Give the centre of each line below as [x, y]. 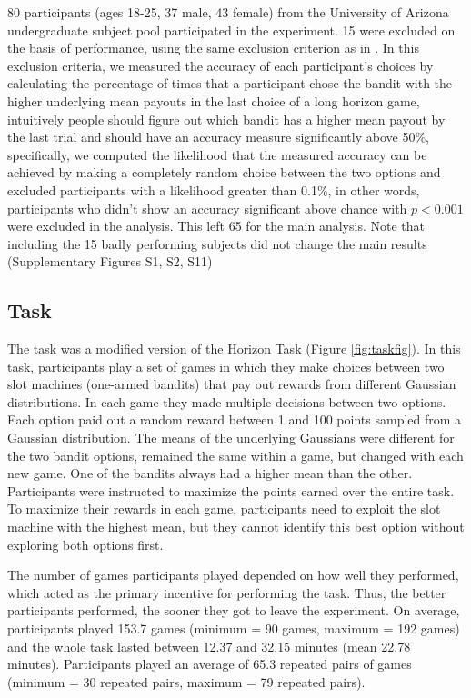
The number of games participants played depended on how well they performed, [233, 575]
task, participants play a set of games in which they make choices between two [226, 366]
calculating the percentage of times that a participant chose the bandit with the [230, 83]
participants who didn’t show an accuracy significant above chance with [207, 208]
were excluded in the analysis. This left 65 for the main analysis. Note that [216, 226]
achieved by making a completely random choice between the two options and [224, 172]
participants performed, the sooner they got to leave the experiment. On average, [234, 610]
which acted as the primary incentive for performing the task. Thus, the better [227, 592]
